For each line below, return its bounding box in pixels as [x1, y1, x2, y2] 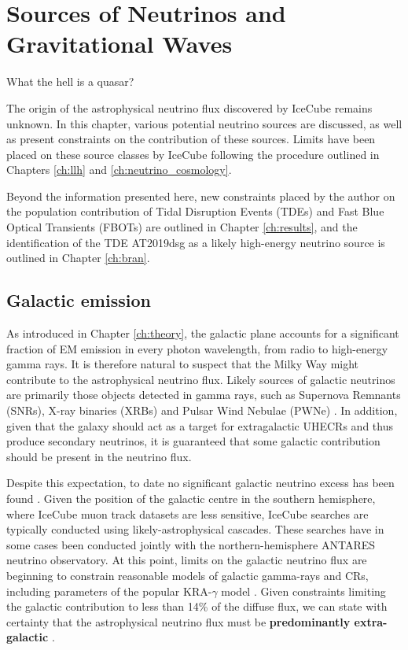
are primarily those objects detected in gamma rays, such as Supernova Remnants [6, 386, 401, 403]
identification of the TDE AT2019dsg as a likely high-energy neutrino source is [6, 234, 385, 250]
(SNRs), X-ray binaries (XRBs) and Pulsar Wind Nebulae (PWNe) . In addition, [6, 402, 398, 419]
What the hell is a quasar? [6, 73, 134, 90]
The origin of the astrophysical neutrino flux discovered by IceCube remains [6, 99, 373, 116]
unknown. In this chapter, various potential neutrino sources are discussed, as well [6, 115, 402, 131]
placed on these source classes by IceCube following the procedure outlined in [6, 146, 380, 162]
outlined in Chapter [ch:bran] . [6, 249, 150, 266]
